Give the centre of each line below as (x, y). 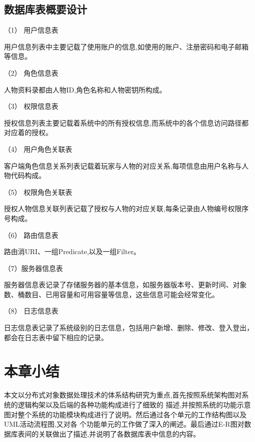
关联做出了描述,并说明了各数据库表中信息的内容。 (119, 433)
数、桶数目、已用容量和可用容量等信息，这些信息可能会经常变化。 (111, 294)
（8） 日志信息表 (31, 311)
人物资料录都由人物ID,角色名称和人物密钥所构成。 (85, 89)
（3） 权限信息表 (31, 106)
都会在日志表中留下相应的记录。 (56, 337)
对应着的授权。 (28, 132)
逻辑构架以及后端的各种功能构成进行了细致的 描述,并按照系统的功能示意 (134, 404)
